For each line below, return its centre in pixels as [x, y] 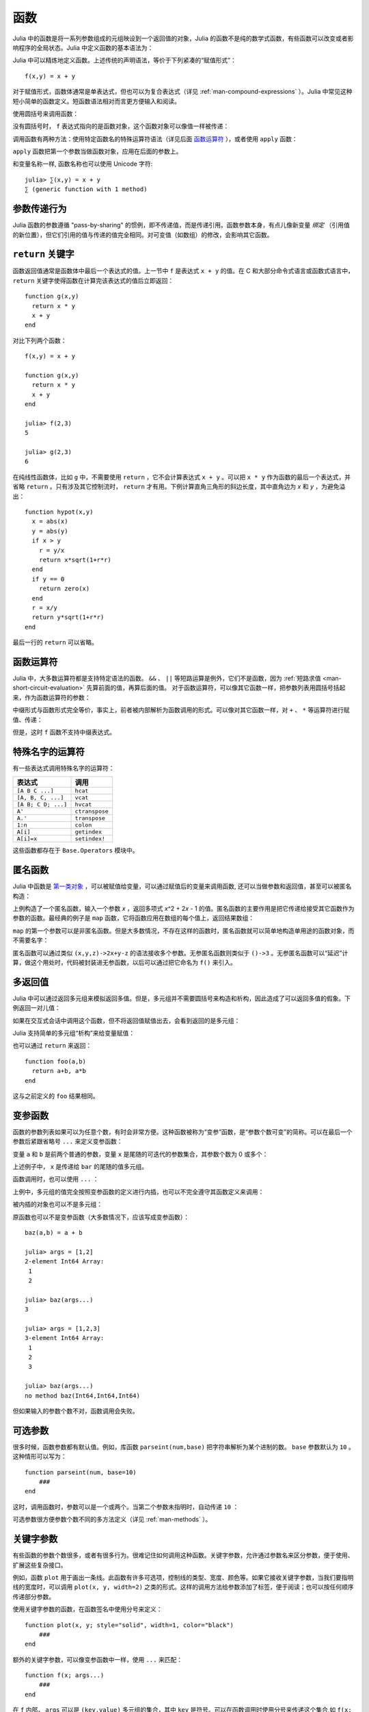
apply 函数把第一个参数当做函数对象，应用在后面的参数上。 [97, 151]
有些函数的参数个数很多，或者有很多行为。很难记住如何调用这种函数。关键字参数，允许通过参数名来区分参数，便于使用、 [183, 1555]
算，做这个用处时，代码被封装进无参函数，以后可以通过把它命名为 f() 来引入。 [125, 962]
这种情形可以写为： [40, 1457]
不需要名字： [31, 940]
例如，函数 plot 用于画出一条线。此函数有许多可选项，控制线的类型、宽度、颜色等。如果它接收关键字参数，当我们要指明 [183, 1577]
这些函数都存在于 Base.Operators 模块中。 [76, 851]
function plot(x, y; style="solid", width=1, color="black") [129, 1625]
